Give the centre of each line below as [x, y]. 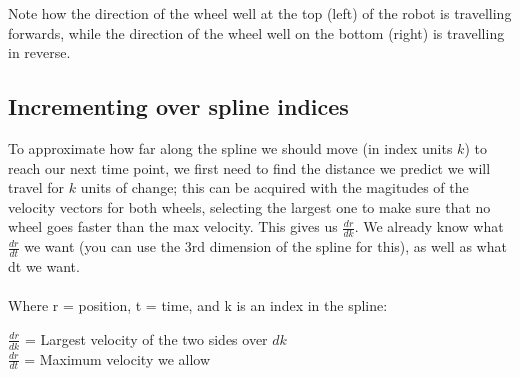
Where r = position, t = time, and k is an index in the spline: [198, 305]
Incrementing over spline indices [178, 106]
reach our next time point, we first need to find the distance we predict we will [249, 167]
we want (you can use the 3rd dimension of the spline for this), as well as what [265, 246]
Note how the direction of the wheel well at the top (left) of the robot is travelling [260, 13]
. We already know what [429, 226]
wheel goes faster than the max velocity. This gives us [173, 226]
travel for [36, 187]
